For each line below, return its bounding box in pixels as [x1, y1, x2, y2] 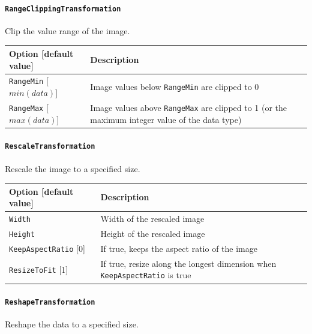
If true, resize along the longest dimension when [100, 257, 277, 269]
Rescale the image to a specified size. [5, 162, 140, 174]
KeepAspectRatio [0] [9, 242, 85, 254]
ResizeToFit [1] [9, 263, 68, 275]
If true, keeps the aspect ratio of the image [100, 242, 257, 254]
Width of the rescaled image [100, 212, 205, 225]
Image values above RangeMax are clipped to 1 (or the [90, 101, 287, 113]
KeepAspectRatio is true [100, 269, 191, 281]
